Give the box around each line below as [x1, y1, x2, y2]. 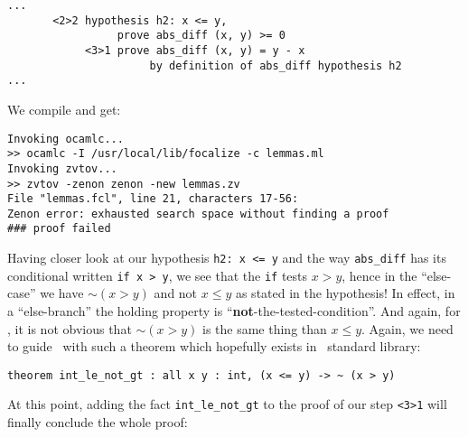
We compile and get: [7, 99, 121, 118]
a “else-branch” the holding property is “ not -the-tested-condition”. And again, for [7, 302, 461, 321]
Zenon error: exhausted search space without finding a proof [7, 207, 389, 220]
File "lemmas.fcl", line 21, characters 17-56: [7, 192, 299, 206]
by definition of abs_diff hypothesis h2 [149, 59, 402, 72]
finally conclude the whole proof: [7, 413, 188, 432]
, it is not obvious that [7, 319, 132, 338]
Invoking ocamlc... [7, 132, 124, 145]
